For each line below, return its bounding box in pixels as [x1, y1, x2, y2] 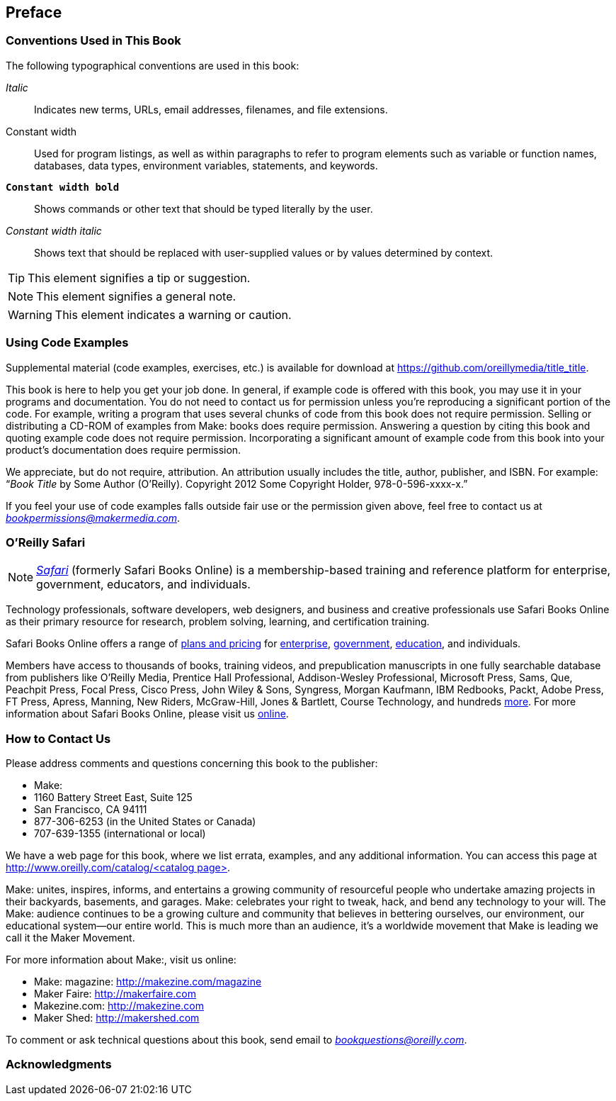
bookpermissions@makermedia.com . [6, 511, 181, 524]
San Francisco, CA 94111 [34, 803, 147, 816]
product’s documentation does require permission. [6, 443, 241, 456]
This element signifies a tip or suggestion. [28, 270, 251, 285]
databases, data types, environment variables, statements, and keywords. [34, 159, 378, 172]
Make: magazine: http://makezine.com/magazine [34, 976, 262, 988]
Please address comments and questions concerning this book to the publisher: [6, 757, 378, 770]
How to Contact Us [6, 731, 111, 746]
